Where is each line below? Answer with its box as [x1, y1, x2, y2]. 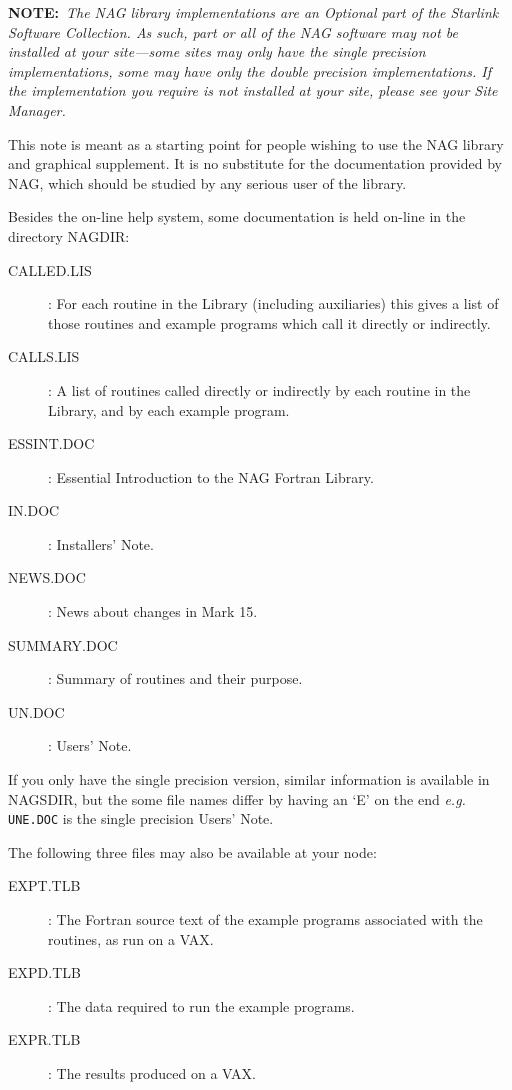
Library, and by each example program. [48, 399, 290, 420]
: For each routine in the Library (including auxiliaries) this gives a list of [48, 293, 499, 314]
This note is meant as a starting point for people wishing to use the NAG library [8, 133, 504, 154]
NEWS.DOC [8, 567, 86, 588]
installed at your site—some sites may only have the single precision [8, 41, 426, 62]
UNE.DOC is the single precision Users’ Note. [8, 808, 274, 829]
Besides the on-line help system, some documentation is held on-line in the [8, 206, 466, 227]
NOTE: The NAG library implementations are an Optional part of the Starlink [8, 2, 499, 22]
